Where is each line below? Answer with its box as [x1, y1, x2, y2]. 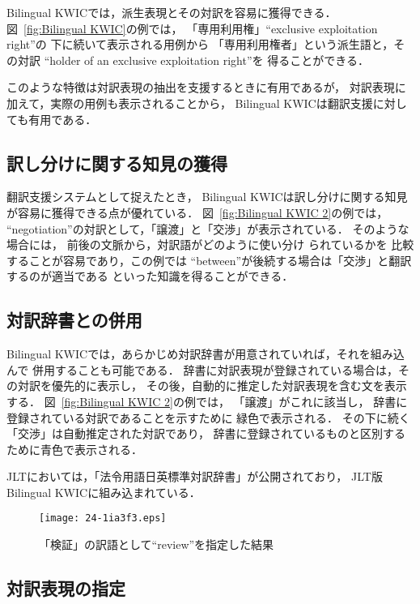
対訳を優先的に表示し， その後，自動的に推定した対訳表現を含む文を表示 [17, 377, 407, 394]
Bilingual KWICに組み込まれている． [6, 483, 201, 500]
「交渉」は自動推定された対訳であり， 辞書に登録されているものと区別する [6, 425, 406, 442]
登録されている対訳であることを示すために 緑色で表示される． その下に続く [6, 409, 410, 426]
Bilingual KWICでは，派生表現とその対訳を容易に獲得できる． [6, 4, 337, 20]
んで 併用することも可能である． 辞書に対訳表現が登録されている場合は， [6, 361, 399, 378]
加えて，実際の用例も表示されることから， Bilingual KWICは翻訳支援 [6, 94, 373, 111]
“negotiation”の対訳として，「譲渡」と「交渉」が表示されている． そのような [6, 220, 409, 237]
